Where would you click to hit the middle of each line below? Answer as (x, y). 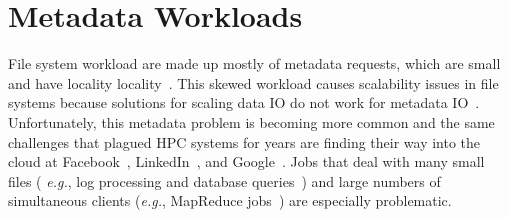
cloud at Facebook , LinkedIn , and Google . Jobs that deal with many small (246, 161)
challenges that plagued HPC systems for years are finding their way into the (244, 141)
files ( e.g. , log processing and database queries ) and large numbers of (224, 180)
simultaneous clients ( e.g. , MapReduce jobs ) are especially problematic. (230, 200)
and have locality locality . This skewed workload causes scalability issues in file (253, 82)
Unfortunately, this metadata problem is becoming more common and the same (251, 121)
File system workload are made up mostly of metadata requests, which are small (254, 63)
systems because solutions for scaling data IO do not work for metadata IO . (244, 102)
